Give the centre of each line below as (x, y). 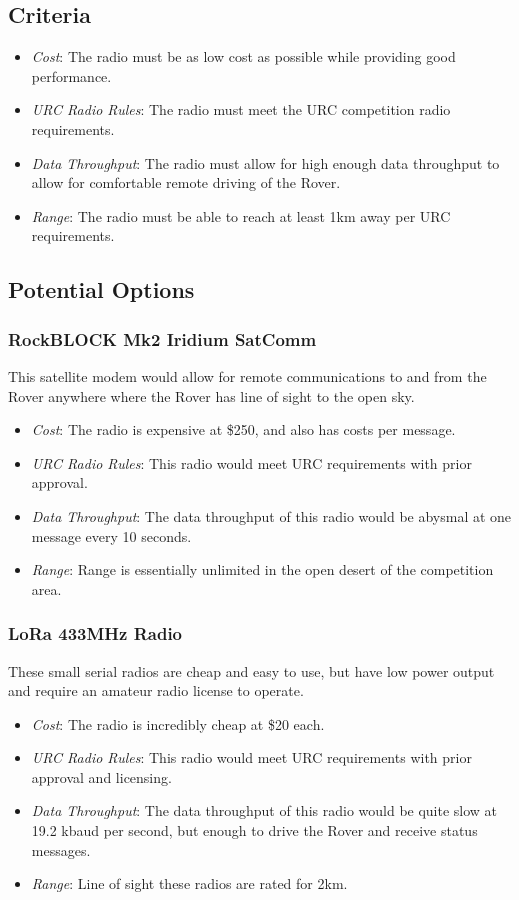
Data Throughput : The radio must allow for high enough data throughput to (265, 162)
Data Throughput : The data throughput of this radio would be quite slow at (264, 810)
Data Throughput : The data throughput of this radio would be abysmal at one (271, 515)
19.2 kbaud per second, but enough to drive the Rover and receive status (254, 830)
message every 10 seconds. (111, 535)
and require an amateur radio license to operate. (156, 690)
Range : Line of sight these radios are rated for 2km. (189, 883)
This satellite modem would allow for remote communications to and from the (247, 375)
